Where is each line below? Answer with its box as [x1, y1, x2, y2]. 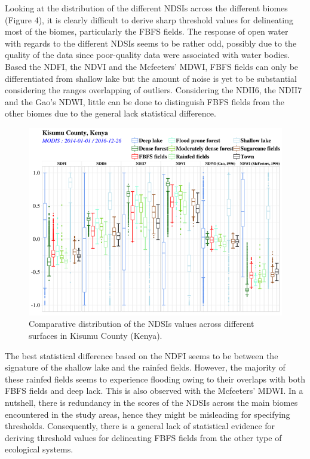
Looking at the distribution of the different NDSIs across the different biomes [5, 2, 288, 14]
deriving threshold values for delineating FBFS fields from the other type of [5, 431, 282, 443]
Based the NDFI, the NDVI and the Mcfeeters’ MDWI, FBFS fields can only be [5, 60, 299, 72]
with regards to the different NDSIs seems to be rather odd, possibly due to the [5, 36, 297, 49]
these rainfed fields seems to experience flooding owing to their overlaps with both [5, 372, 305, 385]
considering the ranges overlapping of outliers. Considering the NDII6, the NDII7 [5, 84, 302, 96]
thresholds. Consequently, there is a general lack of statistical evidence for [5, 420, 275, 432]
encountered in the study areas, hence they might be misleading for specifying [5, 408, 290, 420]
